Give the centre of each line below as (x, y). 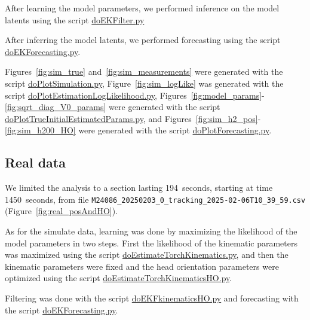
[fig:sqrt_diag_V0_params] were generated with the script (113, 107)
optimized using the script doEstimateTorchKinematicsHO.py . (119, 278)
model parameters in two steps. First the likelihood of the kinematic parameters (151, 243)
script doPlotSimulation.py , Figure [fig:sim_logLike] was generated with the (144, 83)
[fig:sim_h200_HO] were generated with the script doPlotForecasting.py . (138, 130)
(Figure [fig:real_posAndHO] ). (62, 211)
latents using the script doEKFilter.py (75, 19)
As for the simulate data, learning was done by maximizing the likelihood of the (151, 231)
